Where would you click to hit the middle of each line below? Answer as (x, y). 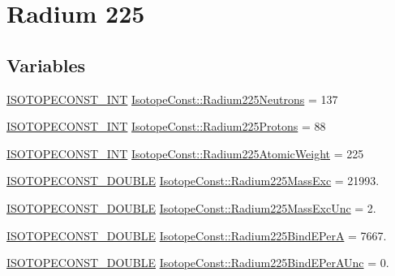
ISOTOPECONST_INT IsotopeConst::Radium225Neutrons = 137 (172, 99)
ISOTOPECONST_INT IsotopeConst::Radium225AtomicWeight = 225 (185, 153)
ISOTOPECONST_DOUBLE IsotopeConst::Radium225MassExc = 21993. (193, 181)
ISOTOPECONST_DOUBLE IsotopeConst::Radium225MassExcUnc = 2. (191, 207)
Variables (46, 65)
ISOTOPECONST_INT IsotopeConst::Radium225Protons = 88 (166, 126)
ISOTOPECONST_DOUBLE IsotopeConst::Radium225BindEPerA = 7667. (197, 235)
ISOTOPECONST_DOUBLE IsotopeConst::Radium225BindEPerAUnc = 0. (198, 263)
